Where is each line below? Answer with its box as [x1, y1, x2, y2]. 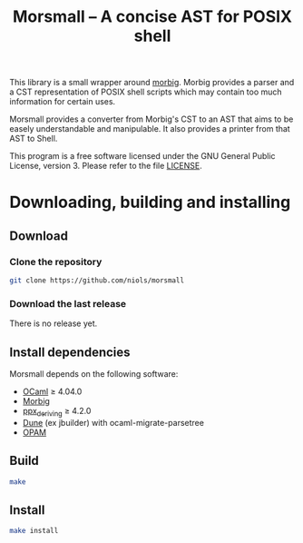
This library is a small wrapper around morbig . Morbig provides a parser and [9, 77, 295, 88]
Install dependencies [9, 344, 131, 360]
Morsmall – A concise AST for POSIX [12, 6, 293, 27]
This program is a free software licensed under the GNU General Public [9, 151, 276, 162]
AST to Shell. [9, 133, 58, 144]
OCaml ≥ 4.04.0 [22, 386, 83, 397]
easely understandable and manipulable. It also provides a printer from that [9, 123, 290, 134]
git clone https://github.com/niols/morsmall [9, 276, 184, 285]
